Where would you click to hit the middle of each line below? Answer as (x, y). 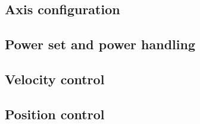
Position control (55, 114)
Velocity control (55, 79)
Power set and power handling (100, 44)
